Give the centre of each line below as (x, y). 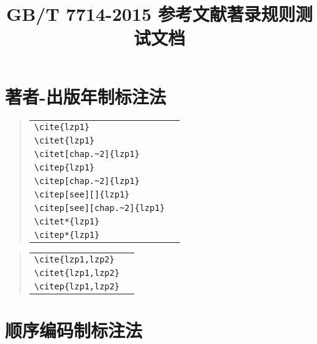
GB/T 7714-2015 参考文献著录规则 (151, 14)
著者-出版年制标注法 (86, 96)
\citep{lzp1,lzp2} (77, 286)
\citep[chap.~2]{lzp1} (87, 181)
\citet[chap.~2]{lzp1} (87, 154)
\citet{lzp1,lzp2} (77, 273)
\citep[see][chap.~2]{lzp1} (99, 208)
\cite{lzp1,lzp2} (74, 259)
